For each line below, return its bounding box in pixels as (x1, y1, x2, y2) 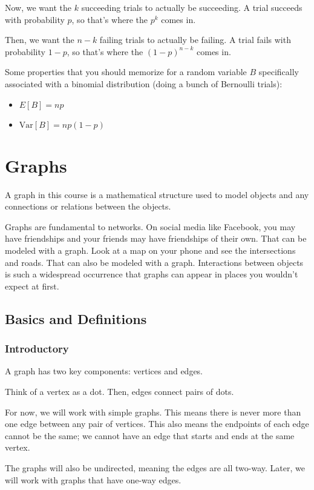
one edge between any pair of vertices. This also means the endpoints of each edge (5, 417, 309, 430)
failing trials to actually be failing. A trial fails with (99, 33, 291, 46)
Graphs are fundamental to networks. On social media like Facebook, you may (5, 220, 296, 233)
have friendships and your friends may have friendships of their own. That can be (5, 232, 307, 245)
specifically (258, 65, 299, 78)
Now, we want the (5, 1, 72, 13)
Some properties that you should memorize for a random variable (5, 65, 247, 78)
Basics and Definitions (5, 309, 147, 328)
